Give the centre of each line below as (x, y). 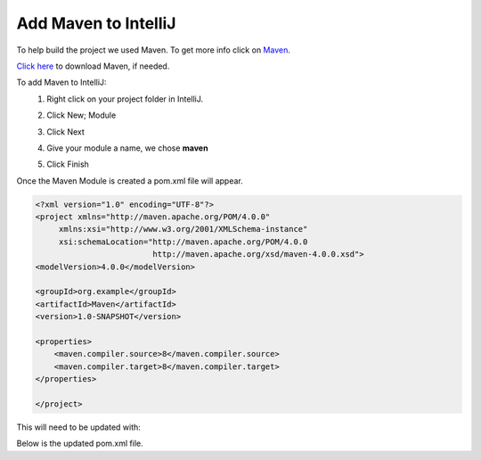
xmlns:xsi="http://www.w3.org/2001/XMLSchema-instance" (183, 229)
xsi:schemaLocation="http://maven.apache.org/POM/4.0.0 (183, 242)
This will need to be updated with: (79, 427)
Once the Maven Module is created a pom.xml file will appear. (130, 181)
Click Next (65, 131)
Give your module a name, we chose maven (127, 148)
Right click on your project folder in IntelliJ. (125, 99)
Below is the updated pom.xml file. (80, 444)
